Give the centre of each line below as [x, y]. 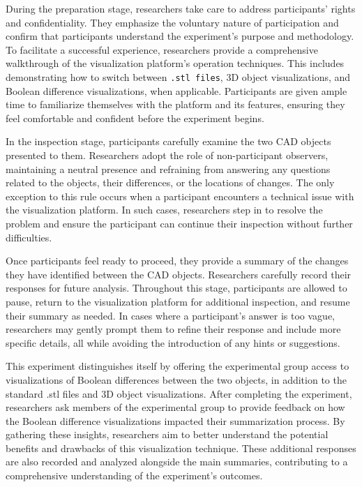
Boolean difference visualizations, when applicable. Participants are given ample [176, 90]
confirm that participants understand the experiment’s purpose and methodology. [180, 36]
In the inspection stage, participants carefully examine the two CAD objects [168, 141]
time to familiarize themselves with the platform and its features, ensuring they [175, 104]
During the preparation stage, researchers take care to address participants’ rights [181, 8]
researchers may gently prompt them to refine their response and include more [173, 329]
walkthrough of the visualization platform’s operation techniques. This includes [175, 63]
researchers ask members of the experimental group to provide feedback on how [175, 407]
